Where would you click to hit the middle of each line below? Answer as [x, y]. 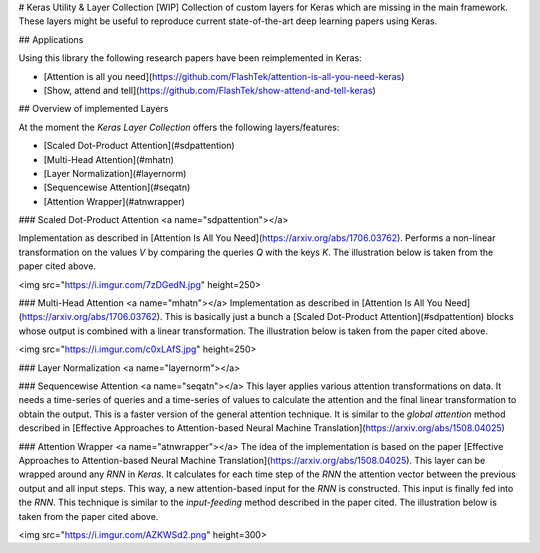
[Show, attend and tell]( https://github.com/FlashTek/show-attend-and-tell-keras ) [210, 90]
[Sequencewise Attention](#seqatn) [117, 187]
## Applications [51, 39]
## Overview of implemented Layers [93, 109]
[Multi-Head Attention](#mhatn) [109, 159]
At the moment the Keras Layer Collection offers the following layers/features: [179, 127]
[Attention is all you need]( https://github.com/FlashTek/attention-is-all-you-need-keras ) [224, 76]
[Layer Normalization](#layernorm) [115, 173]
